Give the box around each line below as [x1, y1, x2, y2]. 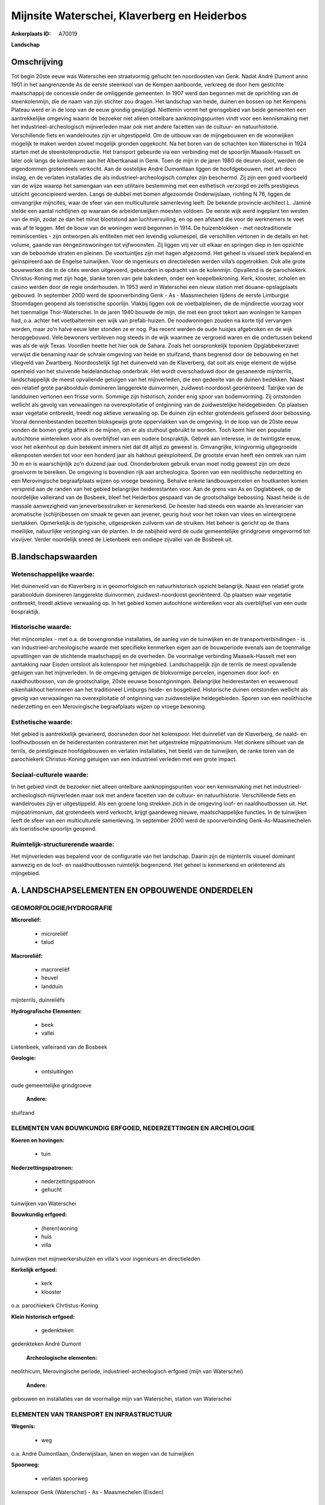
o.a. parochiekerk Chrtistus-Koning [11, 1302, 99, 1309]
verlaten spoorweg [41, 1475, 88, 1482]
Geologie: [11, 1054, 36, 1062]
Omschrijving [11, 57, 63, 67]
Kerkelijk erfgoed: [11, 1266, 57, 1273]
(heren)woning [41, 1224, 78, 1232]
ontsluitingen [41, 1068, 73, 1075]
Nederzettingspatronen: [11, 1164, 73, 1171]
